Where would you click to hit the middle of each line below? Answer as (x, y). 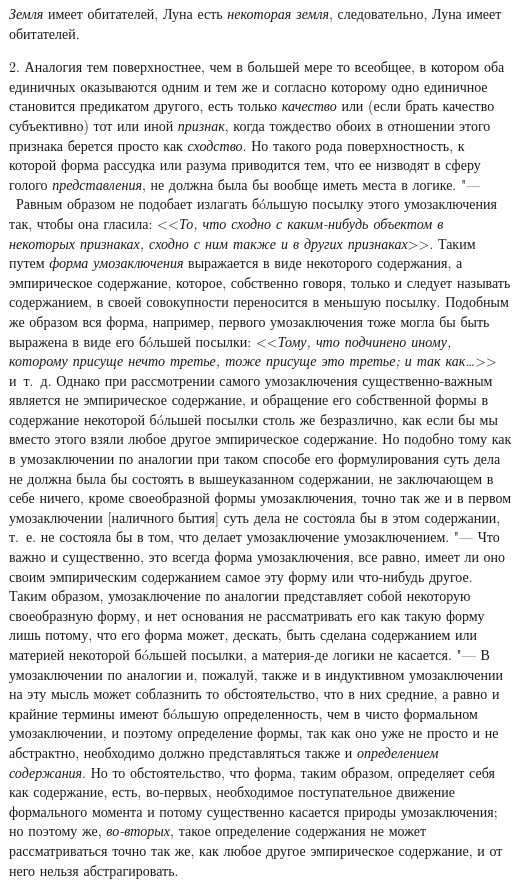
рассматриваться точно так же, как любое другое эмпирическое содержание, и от (256, 849)
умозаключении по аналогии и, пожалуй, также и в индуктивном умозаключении (256, 673)
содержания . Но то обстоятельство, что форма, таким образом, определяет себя (252, 771)
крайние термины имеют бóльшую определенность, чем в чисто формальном (243, 712)
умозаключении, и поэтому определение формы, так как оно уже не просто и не (254, 732)
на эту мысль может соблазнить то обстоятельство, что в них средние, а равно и (254, 693)
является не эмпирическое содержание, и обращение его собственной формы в (249, 399)
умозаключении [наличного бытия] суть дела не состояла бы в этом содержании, (255, 516)
